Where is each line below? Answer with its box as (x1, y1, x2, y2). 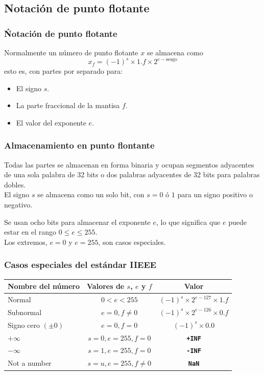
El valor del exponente (16, 117, 86, 128)
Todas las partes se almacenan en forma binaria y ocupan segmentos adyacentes (4, 159, 254, 170)
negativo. (4, 199, 33, 210)
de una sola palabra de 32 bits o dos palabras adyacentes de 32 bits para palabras (4, 169, 260, 180)
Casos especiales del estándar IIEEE (4, 258, 157, 271)
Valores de (87, 281, 125, 291)
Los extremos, (4, 236, 47, 247)
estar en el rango (4, 226, 57, 237)
